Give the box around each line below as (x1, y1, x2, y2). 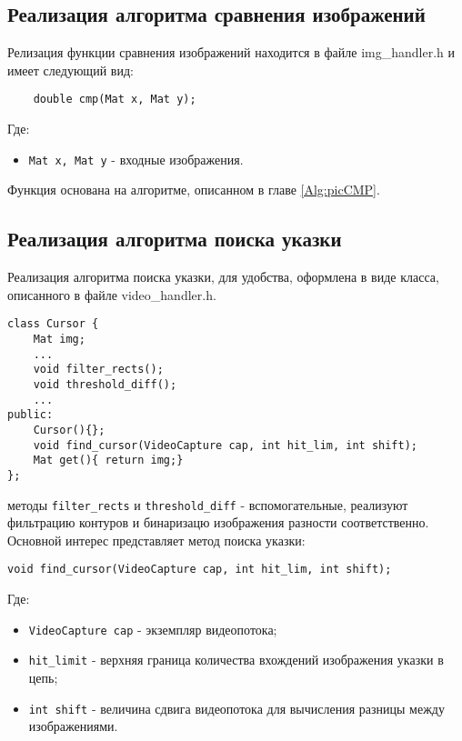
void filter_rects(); (33, 363, 164, 376)
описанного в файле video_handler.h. (7, 285, 216, 304)
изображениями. (28, 716, 118, 736)
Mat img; (33, 332, 85, 345)
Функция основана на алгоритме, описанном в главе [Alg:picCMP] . (7, 180, 380, 199)
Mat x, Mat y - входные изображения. (28, 149, 244, 168)
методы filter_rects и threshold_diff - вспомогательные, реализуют (7, 495, 408, 514)
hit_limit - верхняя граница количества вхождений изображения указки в (28, 650, 444, 669)
